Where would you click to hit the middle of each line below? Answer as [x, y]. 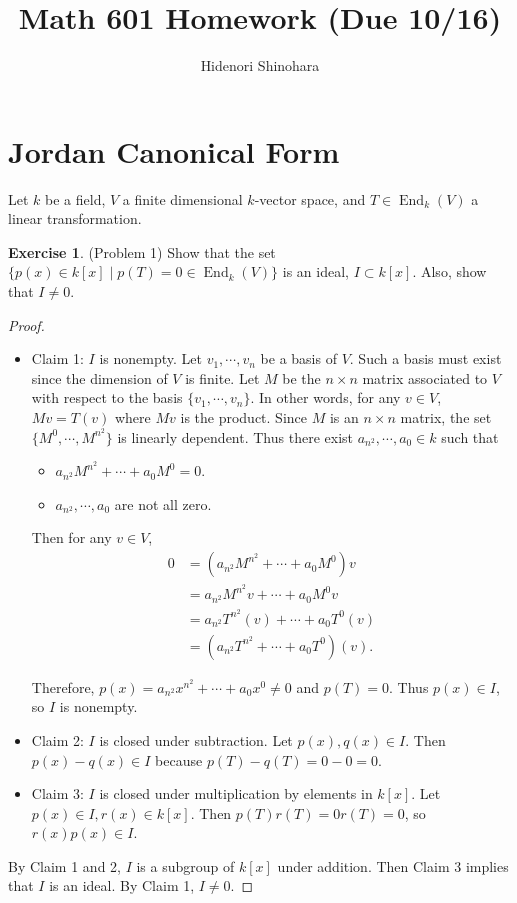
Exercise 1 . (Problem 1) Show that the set [142, 251]
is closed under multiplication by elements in [236, 793]
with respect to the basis [107, 397]
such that [470, 436]
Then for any [71, 537]
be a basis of [298, 358]
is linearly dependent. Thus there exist [235, 436]
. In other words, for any [325, 397]
